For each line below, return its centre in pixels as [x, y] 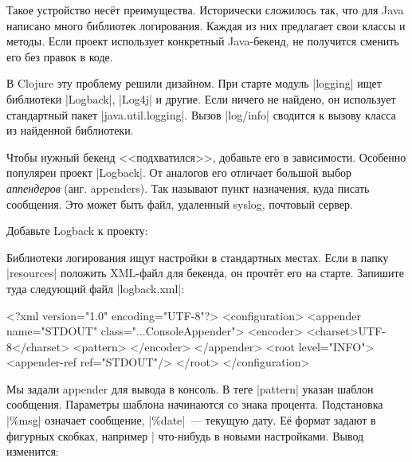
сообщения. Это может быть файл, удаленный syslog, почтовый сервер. [180, 204]
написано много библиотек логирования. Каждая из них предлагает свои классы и [206, 25]
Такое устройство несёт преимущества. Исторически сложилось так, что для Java [205, 10]
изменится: [33, 451]
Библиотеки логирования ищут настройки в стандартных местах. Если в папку [198, 257]
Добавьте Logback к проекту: [77, 231]
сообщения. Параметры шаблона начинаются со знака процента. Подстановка [195, 404]
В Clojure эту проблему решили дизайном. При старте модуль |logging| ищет [194, 83]
